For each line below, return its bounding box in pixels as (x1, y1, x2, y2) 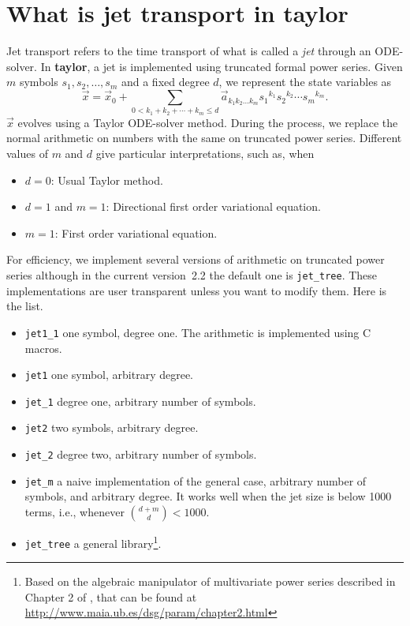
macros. (24, 339, 62, 356)
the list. (6, 298, 43, 314)
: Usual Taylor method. (50, 171, 163, 188)
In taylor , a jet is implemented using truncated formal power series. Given (40, 58, 403, 74)
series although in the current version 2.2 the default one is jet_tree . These (6, 267, 378, 283)
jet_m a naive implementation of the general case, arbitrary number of (24, 472, 367, 489)
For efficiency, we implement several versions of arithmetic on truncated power (6, 251, 385, 268)
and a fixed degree (121, 73, 210, 90)
